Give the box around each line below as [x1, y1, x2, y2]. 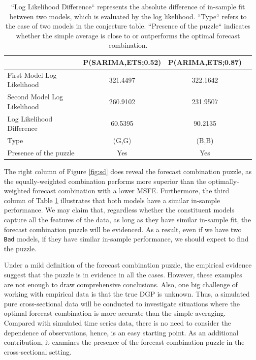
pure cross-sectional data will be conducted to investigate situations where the [4, 298, 240, 308]
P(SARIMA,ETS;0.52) [83, 57, 161, 67]
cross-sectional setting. [4, 346, 72, 357]
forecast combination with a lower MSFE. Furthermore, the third [32, 185, 229, 196]
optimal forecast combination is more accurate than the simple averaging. [4, 308, 226, 318]
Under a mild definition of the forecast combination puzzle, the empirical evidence [4, 260, 252, 270]
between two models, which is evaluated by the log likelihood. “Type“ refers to [9, 11, 247, 21]
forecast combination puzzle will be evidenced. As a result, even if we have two [4, 224, 242, 234]
